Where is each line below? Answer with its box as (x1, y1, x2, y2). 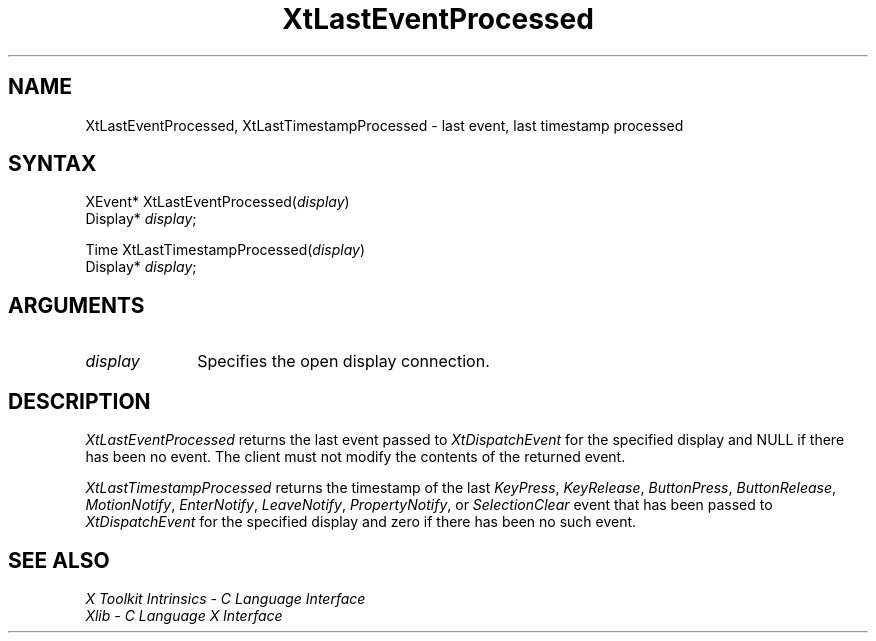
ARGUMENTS (8, 292, 145, 318)
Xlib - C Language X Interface (85, 606, 283, 624)
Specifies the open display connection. (197, 351, 490, 372)
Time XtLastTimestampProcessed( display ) (85, 241, 366, 259)
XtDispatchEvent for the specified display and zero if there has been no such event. (85, 513, 637, 531)
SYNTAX (8, 151, 97, 177)
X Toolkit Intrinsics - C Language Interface (85, 589, 366, 607)
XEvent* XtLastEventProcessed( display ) (85, 193, 350, 211)
